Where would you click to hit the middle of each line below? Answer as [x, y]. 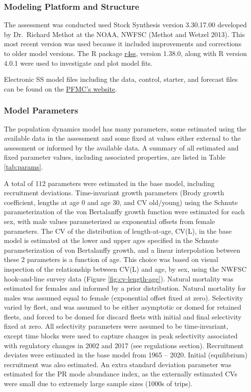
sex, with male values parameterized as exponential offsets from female [109, 221]
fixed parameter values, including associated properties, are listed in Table [115, 157]
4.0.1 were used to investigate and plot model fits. [78, 63]
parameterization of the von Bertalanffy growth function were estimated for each [124, 212]
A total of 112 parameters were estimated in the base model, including [109, 183]
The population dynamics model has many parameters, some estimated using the [125, 128]
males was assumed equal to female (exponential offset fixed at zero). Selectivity [124, 297]
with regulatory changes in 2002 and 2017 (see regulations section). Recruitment [124, 345]
